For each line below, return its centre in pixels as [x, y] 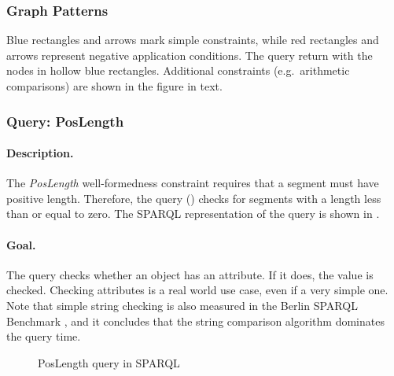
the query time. [44, 336]
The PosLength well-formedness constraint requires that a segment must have [193, 183]
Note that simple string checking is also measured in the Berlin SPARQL [182, 305]
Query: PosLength [65, 121]
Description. [40, 153]
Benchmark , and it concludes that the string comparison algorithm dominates [195, 321]
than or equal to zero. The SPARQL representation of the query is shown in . [193, 214]
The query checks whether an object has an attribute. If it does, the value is [190, 274]
